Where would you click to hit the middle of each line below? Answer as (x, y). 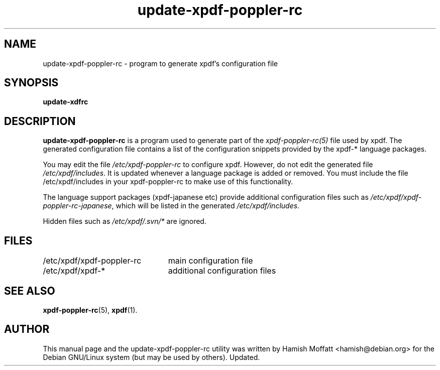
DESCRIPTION (40, 121)
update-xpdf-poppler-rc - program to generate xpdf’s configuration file (160, 63)
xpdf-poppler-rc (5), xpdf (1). (90, 310)
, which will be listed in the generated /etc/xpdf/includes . (206, 206)
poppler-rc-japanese (77, 206)
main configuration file (210, 261)
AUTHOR (27, 329)
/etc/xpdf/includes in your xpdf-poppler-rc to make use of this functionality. (168, 182)
